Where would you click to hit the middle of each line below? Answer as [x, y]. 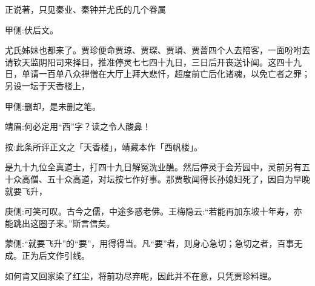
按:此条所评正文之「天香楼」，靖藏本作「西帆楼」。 [104, 146]
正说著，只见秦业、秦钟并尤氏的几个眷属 [85, 9]
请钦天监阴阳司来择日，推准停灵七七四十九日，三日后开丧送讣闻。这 [141, 62]
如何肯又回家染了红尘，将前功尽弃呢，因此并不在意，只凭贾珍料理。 [141, 275]
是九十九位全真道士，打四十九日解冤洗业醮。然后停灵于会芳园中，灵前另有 [153, 167]
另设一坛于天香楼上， [47, 85]
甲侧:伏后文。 [31, 29]
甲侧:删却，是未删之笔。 [53, 106]
